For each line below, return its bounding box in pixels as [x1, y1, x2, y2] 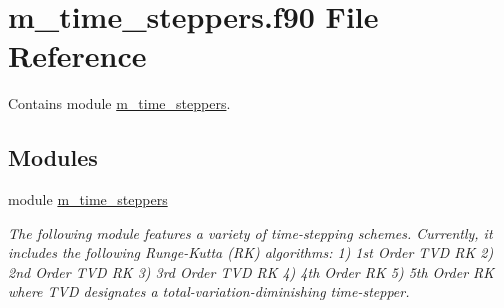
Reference [8, 35, 147, 76]
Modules [8, 142, 98, 173]
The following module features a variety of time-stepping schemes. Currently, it [8, 222, 493, 243]
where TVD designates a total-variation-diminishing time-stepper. [8, 281, 410, 302]
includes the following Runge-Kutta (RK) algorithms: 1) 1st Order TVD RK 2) [8, 242, 494, 263]
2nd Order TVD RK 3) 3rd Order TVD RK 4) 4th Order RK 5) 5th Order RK [8, 261, 495, 282]
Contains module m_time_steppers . [8, 93, 231, 114]
